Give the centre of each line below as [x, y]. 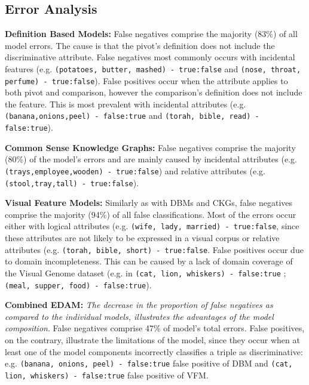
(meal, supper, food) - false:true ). [78, 284]
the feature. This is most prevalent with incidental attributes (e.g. [126, 104]
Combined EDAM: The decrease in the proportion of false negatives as [139, 305]
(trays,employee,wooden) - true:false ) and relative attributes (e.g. [135, 170]
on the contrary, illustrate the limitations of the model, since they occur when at [152, 340]
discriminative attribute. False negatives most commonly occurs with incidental [150, 57]
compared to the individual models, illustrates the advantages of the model [139, 316]
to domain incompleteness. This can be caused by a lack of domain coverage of [149, 261]
